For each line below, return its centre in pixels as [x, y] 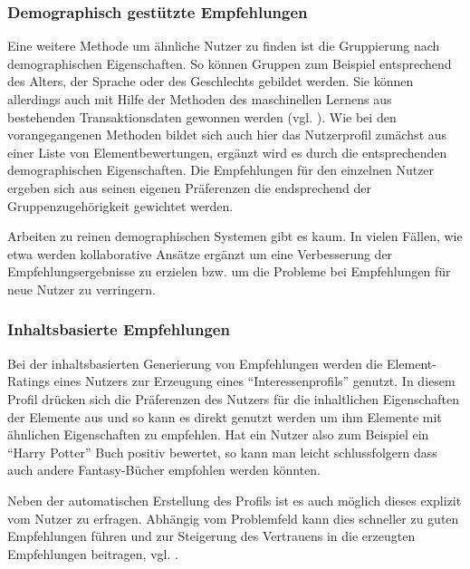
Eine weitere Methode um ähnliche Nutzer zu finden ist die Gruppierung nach [224, 46]
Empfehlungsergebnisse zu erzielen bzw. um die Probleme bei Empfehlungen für [229, 271]
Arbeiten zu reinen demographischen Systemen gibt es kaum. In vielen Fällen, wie [235, 236]
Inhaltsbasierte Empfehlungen [119, 329]
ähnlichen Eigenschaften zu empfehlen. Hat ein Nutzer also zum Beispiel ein [218, 434]
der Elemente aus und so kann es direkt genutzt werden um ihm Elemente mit [225, 416]
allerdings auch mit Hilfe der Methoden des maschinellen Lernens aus [200, 99]
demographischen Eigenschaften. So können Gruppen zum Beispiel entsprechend [230, 63]
